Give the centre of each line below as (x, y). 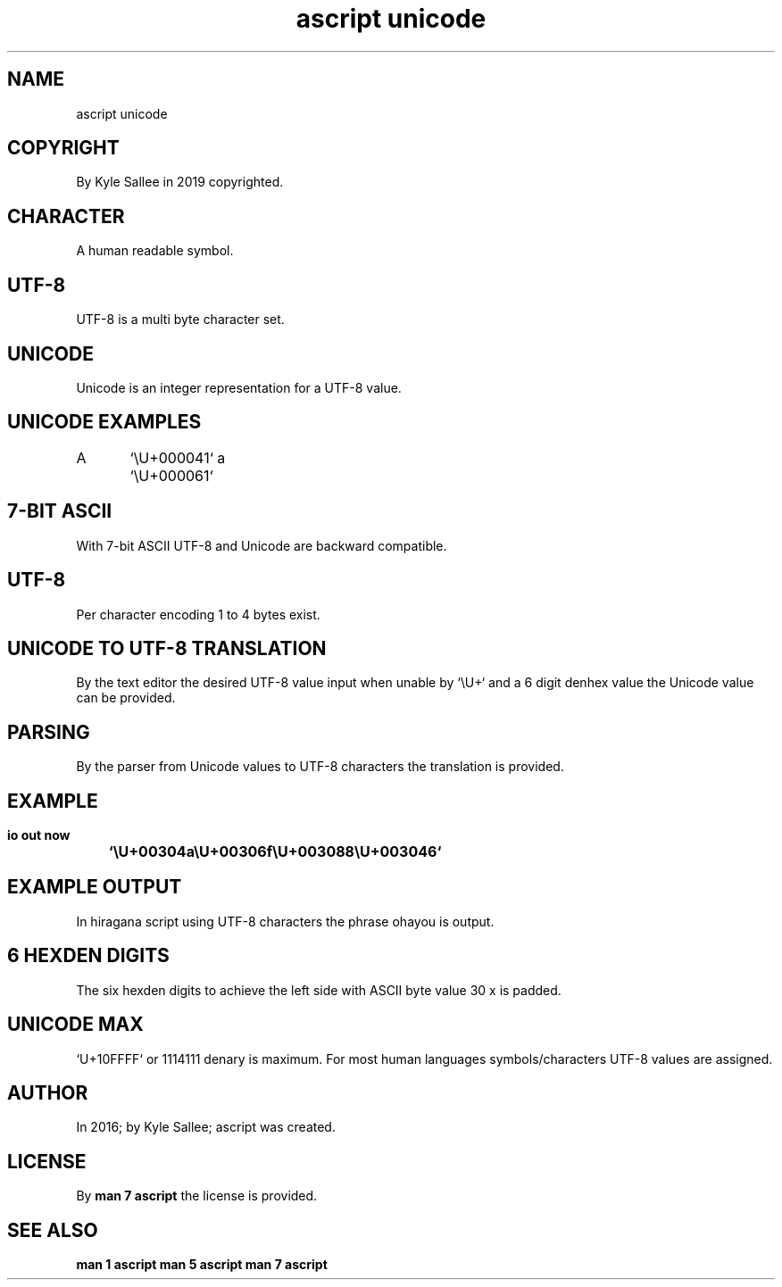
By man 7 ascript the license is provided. (197, 1196)
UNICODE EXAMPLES (104, 422)
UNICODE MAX (75, 1025)
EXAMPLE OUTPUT (95, 887)
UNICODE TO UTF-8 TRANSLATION (167, 648)
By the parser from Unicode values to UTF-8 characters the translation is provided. (320, 767)
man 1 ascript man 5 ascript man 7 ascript (202, 1265)
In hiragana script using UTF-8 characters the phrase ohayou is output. (285, 921)
